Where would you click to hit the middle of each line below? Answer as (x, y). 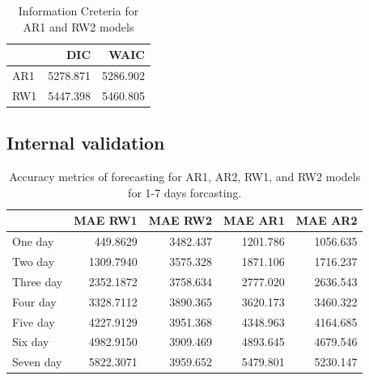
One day (33, 241)
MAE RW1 (106, 220)
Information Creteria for (78, 11)
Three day (38, 281)
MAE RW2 (180, 220)
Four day (34, 301)
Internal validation (86, 143)
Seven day (37, 362)
